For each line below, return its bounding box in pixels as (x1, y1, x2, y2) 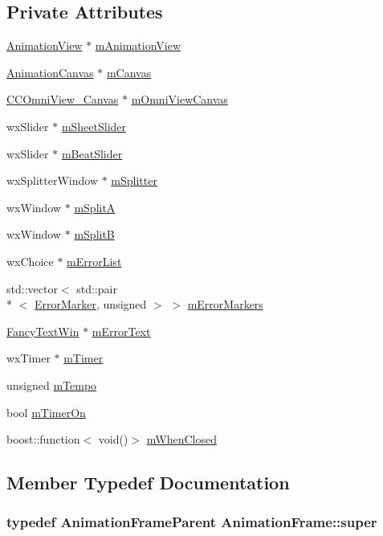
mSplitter (111, 172, 157, 189)
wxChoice (6, 252, 54, 269)
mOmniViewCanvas (131, 91, 228, 108)
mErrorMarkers (187, 296, 263, 313)
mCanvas (106, 63, 152, 80)
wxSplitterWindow (6, 172, 99, 189)
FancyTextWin (6, 322, 79, 339)
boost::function (6, 431, 80, 448)
